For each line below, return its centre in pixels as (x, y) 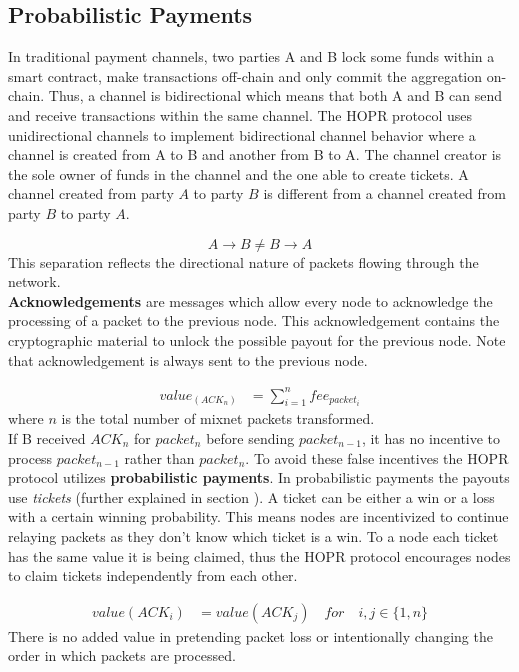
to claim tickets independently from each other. (153, 575)
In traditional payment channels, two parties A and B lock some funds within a (251, 56)
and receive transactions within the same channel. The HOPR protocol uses (240, 114)
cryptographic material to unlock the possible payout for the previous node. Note (257, 339)
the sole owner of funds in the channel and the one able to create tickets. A (238, 173)
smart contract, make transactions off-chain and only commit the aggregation (245, 75)
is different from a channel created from (384, 193)
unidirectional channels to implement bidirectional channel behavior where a (242, 134)
